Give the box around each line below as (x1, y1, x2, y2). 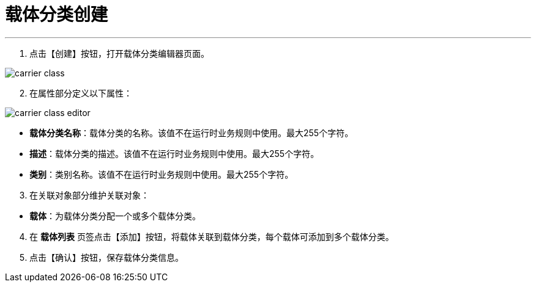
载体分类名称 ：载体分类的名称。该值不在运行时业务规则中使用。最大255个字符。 (29, 127, 354, 138)
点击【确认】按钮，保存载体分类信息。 (29, 252, 184, 263)
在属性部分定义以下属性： (29, 87, 132, 98)
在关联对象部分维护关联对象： (29, 189, 149, 200)
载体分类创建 (5, 4, 108, 25)
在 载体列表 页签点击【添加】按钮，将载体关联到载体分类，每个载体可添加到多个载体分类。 (29, 231, 394, 242)
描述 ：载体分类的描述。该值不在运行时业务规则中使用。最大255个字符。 (29, 148, 319, 159)
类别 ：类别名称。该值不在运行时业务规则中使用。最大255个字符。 (29, 169, 294, 180)
